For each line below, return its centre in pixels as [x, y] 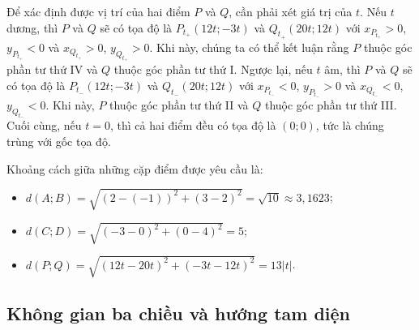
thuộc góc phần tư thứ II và [179, 105]
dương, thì [32, 27]
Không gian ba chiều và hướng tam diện [179, 313]
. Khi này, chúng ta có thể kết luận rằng [249, 47]
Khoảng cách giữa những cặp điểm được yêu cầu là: [135, 168]
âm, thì [342, 69]
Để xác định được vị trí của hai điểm [98, 11]
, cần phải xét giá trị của [291, 11]
